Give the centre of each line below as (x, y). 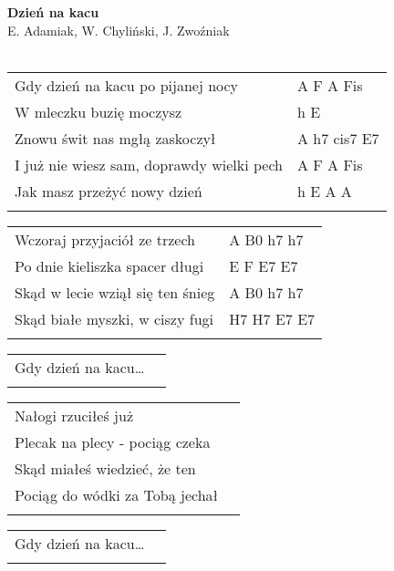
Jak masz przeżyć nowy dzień (109, 191)
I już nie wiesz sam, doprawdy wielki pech (149, 164)
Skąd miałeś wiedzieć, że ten (105, 468)
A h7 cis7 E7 (338, 138)
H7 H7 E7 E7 (272, 318)
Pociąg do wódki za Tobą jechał (116, 494)
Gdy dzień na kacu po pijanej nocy (127, 85)
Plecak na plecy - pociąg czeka (113, 441)
